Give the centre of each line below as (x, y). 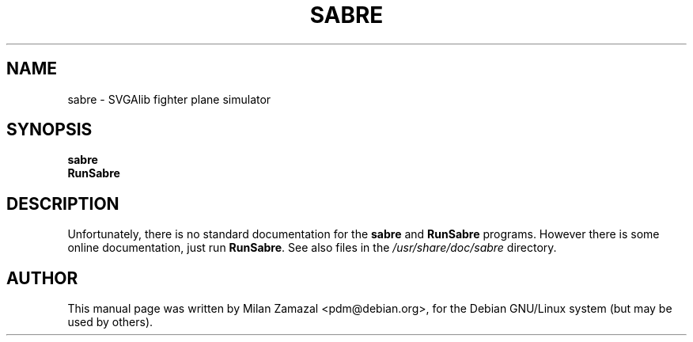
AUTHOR (42, 278)
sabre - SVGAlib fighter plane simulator (169, 99)
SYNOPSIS (49, 130)
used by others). (110, 322)
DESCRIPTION (63, 203)
